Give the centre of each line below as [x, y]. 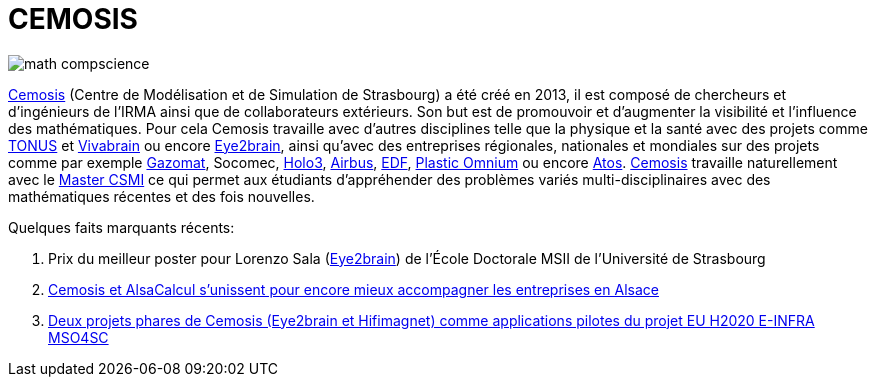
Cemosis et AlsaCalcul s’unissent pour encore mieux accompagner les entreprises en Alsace [353, 289]
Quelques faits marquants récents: [121, 227]
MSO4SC [78, 337]
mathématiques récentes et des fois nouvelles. [161, 196]
